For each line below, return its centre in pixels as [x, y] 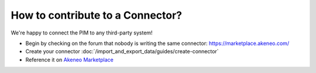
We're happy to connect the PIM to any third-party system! [82, 33]
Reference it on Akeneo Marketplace [70, 60]
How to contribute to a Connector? [97, 15]
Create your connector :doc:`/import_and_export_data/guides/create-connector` [122, 51]
